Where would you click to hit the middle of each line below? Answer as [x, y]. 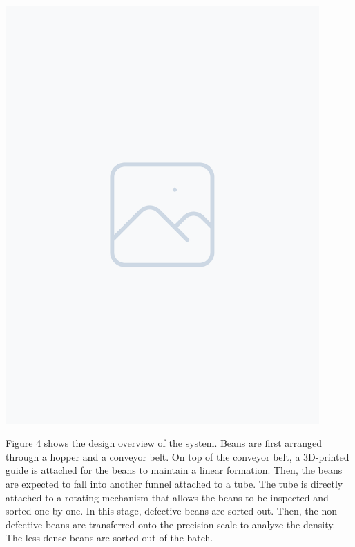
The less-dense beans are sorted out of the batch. [109, 538]
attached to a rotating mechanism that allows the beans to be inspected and [167, 497]
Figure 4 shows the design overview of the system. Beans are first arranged [164, 443]
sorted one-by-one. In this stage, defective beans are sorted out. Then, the [162, 511]
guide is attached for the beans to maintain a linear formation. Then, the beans [174, 470]
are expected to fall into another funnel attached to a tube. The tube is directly [174, 483]
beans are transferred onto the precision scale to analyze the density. [190, 524]
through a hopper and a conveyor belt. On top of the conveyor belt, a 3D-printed [177, 456]
